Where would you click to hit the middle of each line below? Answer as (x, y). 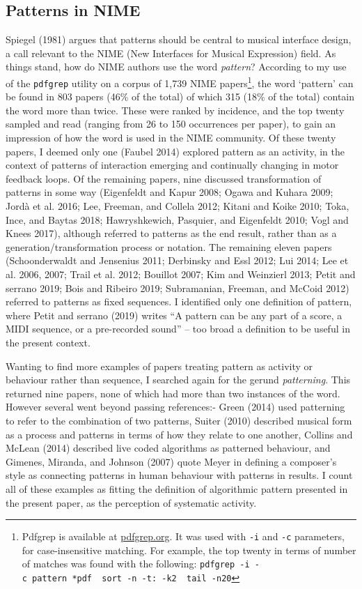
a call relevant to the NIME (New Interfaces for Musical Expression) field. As (171, 53)
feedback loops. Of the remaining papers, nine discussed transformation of (164, 178)
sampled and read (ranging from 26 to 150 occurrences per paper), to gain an (171, 124)
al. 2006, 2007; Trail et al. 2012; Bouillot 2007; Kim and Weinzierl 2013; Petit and (181, 274)
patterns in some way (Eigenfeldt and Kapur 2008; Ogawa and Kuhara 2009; (170, 192)
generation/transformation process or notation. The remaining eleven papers (169, 246)
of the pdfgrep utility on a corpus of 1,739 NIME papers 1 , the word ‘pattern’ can (180, 82)
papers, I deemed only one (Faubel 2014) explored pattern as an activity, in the (175, 151)
